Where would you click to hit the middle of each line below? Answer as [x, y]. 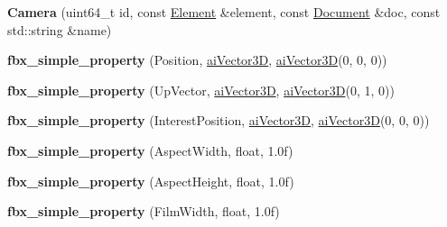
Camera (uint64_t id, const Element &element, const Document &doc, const [224, 12]
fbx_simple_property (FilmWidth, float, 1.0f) [144, 211]
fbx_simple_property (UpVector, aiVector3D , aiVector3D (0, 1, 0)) [201, 90]
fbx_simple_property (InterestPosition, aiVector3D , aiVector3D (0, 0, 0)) [219, 120]
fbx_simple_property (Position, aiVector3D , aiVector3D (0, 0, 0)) [197, 60]
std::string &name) [60, 29]
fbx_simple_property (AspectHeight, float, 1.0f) [151, 181]
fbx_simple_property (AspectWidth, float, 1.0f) [150, 150]
